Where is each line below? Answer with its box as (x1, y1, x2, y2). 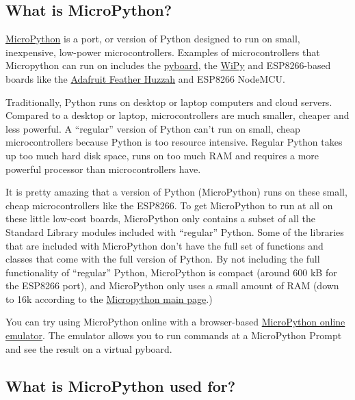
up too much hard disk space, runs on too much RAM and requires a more (5, 148, 319, 162)
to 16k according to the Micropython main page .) (5, 291, 213, 306)
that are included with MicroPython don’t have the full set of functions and (5, 238, 324, 252)
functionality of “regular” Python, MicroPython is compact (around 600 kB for (5, 265, 337, 279)
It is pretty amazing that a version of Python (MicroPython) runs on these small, (5, 185, 347, 199)
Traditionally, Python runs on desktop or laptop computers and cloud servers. (5, 94, 332, 109)
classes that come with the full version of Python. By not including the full (5, 252, 320, 266)
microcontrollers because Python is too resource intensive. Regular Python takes (5, 135, 343, 149)
